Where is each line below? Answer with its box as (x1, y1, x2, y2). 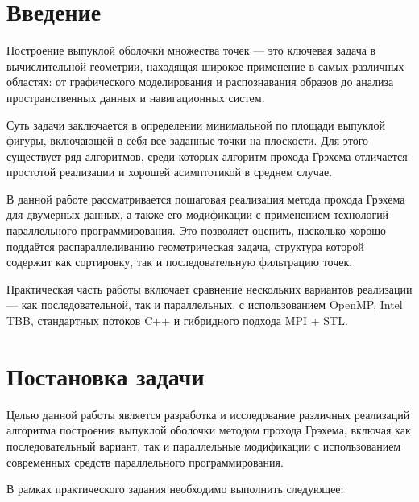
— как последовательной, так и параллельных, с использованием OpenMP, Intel (6, 296, 403, 313)
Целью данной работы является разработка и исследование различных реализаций (6, 405, 410, 422)
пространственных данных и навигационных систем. (6, 88, 265, 105)
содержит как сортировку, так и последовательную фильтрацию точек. (6, 253, 353, 270)
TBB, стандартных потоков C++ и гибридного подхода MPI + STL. (6, 312, 348, 329)
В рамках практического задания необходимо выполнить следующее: (6, 480, 344, 497)
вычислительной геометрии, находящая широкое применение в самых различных (6, 57, 404, 74)
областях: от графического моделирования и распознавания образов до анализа (6, 73, 394, 90)
